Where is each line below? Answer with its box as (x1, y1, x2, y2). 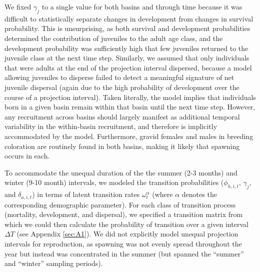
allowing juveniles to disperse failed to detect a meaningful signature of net (4, 72, 234, 82)
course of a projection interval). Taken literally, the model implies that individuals (4, 91, 256, 102)
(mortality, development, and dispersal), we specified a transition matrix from (4, 209, 243, 219)
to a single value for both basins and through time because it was (41, 1, 242, 11)
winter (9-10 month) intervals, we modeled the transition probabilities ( (4, 177, 224, 187)
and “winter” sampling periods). (4, 258, 103, 268)
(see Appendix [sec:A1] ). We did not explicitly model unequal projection (16, 228, 238, 239)
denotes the (181, 189, 217, 199)
